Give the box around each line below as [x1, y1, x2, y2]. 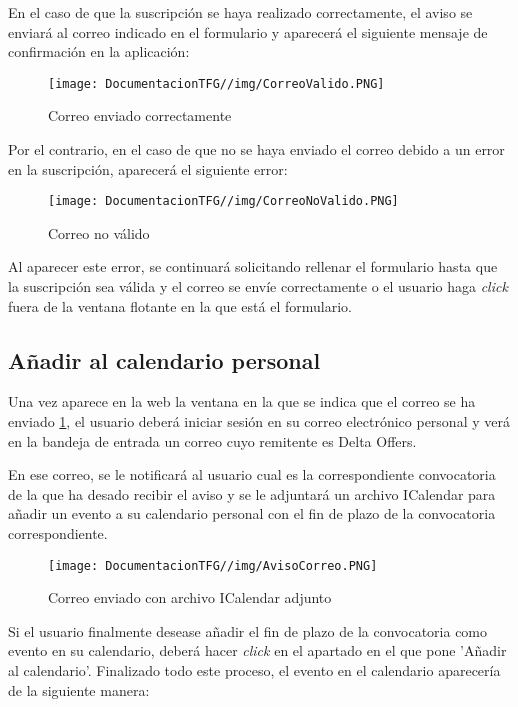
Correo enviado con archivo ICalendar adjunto [48, 587, 332, 608]
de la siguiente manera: [8, 679, 150, 700]
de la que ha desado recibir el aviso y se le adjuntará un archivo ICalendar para [8, 483, 496, 504]
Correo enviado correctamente [48, 105, 232, 126]
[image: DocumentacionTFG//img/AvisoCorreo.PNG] [48, 558, 378, 573]
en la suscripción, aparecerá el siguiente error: [8, 158, 288, 179]
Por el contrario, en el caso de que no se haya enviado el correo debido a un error [8, 139, 505, 160]
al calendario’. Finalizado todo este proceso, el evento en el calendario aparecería [8, 660, 501, 681]
